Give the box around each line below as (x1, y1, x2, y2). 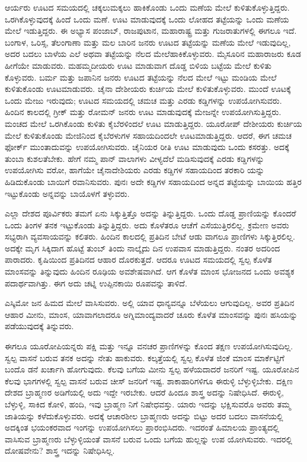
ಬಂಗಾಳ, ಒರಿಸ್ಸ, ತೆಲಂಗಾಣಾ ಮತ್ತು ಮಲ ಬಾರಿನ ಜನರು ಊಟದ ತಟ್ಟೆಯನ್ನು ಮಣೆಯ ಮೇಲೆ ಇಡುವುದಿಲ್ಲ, (5, 36, 291, 48)
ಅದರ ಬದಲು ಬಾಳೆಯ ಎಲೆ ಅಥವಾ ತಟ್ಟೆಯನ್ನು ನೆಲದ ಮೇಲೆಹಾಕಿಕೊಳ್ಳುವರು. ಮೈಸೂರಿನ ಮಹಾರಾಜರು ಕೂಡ (5, 47, 301, 60)
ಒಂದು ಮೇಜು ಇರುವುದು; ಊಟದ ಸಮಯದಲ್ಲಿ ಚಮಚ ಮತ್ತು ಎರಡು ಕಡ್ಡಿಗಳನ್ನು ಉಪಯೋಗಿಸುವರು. (5, 94, 282, 106)
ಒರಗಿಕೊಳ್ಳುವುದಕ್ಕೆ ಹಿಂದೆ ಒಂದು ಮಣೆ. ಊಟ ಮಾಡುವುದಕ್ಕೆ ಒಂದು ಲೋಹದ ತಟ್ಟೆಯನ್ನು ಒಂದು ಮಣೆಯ (5, 12, 289, 25)
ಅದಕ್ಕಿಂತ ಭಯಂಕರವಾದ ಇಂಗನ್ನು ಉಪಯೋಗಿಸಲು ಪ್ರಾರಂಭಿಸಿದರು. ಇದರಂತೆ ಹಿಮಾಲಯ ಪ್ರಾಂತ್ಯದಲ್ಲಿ (5, 421, 279, 434)
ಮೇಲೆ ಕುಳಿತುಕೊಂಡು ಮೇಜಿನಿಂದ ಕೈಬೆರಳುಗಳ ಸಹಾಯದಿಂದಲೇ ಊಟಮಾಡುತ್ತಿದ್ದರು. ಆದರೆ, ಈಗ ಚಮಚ (5, 129, 292, 141)
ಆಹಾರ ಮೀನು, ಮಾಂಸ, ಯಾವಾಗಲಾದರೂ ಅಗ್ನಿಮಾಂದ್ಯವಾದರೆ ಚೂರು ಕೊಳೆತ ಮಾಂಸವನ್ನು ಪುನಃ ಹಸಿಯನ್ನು (5, 308, 298, 320)
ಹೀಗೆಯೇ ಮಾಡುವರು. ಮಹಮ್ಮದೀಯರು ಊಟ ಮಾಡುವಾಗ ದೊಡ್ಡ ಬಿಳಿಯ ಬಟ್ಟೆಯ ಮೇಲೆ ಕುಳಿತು (5, 59, 272, 71)
